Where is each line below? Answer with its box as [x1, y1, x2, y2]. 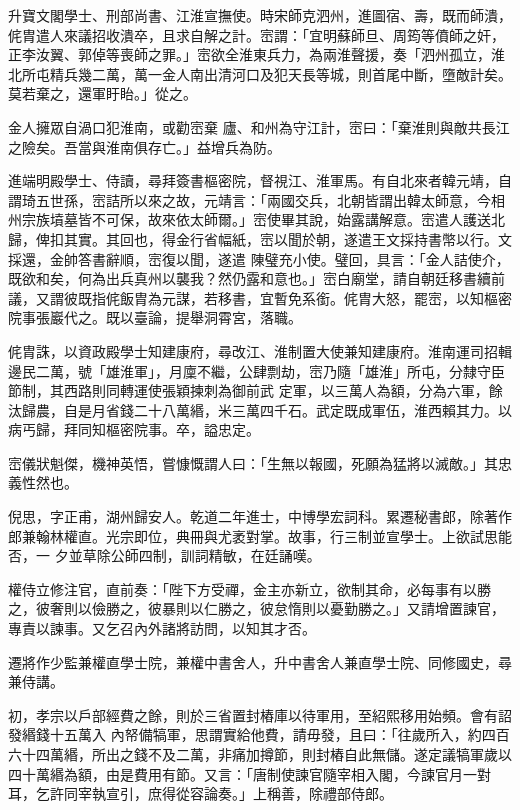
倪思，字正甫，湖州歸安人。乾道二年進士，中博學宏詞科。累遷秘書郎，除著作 [8, 506, 512, 527]
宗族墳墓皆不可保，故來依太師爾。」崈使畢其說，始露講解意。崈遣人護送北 [21, 209, 505, 230]
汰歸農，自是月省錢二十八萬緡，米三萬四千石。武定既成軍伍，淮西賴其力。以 [8, 399, 512, 420]
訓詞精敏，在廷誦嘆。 [180, 545, 321, 566]
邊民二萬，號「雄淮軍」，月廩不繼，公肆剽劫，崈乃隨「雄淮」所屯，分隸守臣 [8, 360, 505, 381]
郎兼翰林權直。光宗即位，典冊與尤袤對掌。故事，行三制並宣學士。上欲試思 [8, 525, 498, 546]
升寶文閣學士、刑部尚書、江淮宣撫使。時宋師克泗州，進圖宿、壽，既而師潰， [8, 5, 512, 25]
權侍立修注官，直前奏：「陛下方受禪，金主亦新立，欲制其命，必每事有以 [8, 578, 477, 599]
